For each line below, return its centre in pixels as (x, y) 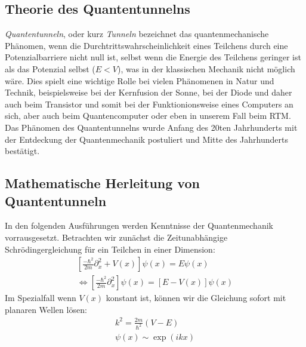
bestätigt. (22, 151)
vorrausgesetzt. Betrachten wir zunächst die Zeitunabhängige (116, 237)
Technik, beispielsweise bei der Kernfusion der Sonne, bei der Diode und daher (149, 92)
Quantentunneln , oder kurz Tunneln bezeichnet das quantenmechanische (137, 34)
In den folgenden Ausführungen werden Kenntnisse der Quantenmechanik (139, 225)
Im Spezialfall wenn (41, 298)
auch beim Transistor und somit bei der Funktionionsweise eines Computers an (149, 104)
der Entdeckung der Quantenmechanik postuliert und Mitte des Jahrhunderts (146, 139)
